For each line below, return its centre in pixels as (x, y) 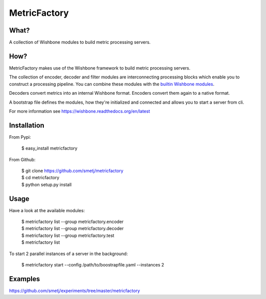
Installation (27, 125)
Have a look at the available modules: (47, 210)
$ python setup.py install (47, 185)
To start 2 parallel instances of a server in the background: (68, 254)
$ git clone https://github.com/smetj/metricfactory (72, 171)
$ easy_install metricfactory (50, 149)
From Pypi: (20, 137)
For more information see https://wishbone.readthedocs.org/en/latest (80, 111)
